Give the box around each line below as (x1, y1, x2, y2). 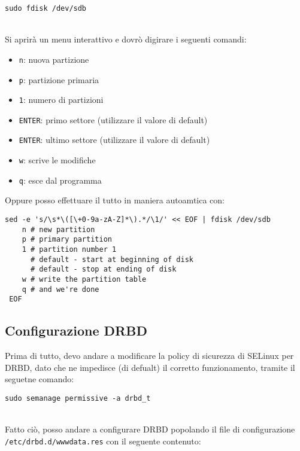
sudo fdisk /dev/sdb (5, 4, 87, 13)
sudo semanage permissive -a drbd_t (5, 394, 151, 403)
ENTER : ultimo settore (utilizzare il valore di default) (19, 133, 210, 146)
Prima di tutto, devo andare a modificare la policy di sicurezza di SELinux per (5, 349, 294, 362)
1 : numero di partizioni (19, 93, 104, 106)
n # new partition (22, 225, 95, 234)
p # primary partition (22, 235, 112, 244)
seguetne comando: (5, 373, 74, 385)
